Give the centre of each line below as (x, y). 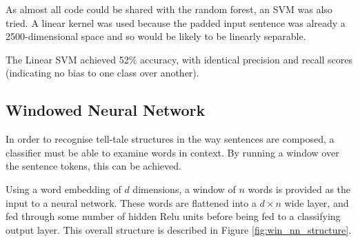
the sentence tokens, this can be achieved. (93, 166)
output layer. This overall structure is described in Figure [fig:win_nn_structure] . (179, 229)
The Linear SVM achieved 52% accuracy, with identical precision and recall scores (179, 59)
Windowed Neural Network (106, 110)
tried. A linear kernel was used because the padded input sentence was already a (176, 22)
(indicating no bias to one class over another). (102, 73)
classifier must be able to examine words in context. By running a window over (172, 152)
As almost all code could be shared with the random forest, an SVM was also (169, 9)
